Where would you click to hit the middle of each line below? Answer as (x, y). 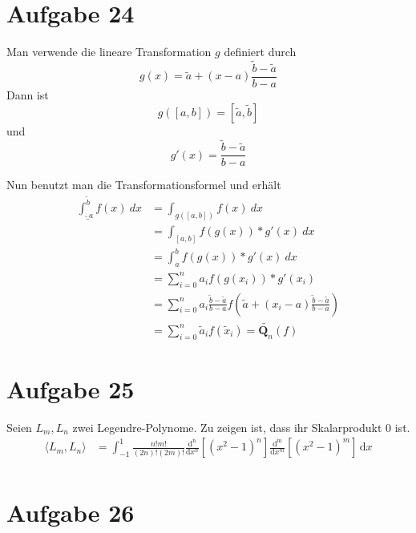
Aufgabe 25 (71, 388)
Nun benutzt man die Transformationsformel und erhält (144, 185)
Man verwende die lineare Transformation (109, 52)
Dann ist (28, 95)
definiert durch (260, 52)
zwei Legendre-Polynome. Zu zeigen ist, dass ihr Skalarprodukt (227, 427)
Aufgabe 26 (71, 512)
